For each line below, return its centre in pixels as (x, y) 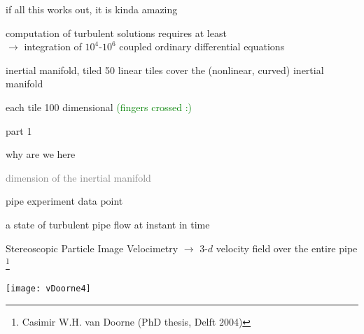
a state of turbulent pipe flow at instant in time (108, 224)
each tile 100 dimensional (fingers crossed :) (99, 107)
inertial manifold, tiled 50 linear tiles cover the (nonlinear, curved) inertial (165, 70)
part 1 (19, 130)
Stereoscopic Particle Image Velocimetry (92, 248)
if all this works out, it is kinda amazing (92, 9)
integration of (53, 46)
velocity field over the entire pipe (287, 248)
